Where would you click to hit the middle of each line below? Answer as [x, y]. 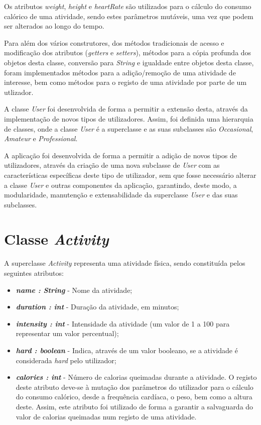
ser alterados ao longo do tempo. [54, 26]
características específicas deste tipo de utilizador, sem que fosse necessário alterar [130, 175]
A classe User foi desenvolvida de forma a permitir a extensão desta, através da [126, 109]
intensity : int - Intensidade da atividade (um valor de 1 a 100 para [123, 323]
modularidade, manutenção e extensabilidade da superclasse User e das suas [121, 195]
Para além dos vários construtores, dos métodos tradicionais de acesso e [114, 42]
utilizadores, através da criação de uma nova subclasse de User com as [112, 165]
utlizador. [19, 92]
